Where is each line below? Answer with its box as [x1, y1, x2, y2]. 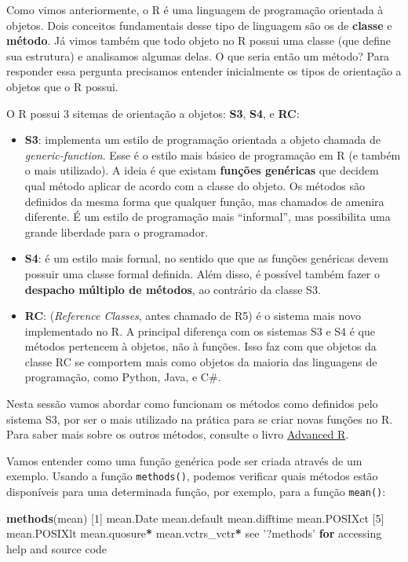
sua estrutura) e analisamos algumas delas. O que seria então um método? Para [6, 47, 390, 64]
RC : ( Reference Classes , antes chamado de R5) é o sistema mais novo [24, 307, 361, 324]
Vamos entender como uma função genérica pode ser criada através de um [6, 452, 362, 468]
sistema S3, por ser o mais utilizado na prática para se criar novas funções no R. [6, 410, 393, 427]
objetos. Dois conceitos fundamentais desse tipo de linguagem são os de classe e [6, 17, 392, 33]
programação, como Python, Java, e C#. [24, 369, 221, 385]
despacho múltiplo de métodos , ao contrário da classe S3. [24, 281, 321, 297]
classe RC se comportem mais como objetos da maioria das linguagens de [24, 353, 377, 369]
